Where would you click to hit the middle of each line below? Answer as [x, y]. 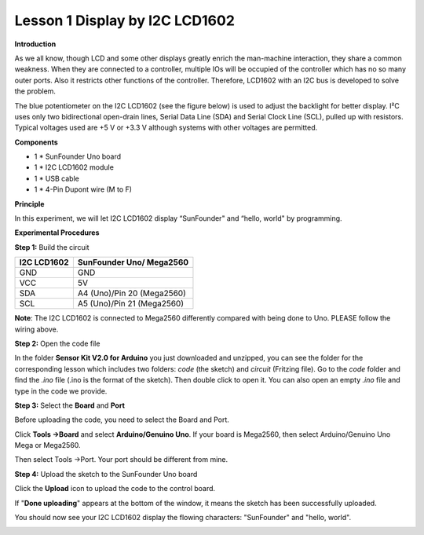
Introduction [35, 44]
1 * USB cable [57, 178]
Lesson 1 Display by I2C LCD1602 [125, 20]
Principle [29, 203]
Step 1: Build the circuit [52, 247]
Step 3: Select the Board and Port [70, 405]
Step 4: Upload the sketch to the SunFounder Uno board [106, 474]
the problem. [35, 91]
